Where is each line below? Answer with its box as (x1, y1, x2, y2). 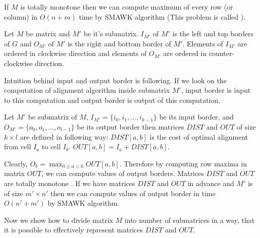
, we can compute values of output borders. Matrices (41, 168, 204, 178)
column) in (4, 11, 38, 22)
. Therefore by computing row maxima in (119, 158, 247, 168)
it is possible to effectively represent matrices (4, 224, 143, 235)
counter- (209, 48, 235, 58)
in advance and (187, 177, 234, 188)
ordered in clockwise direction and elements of (4, 48, 147, 58)
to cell (41, 141, 61, 152)
